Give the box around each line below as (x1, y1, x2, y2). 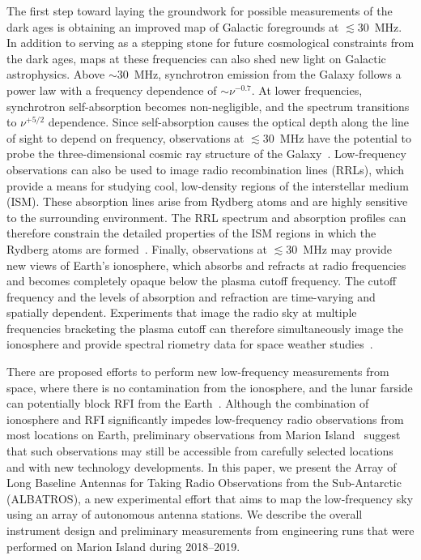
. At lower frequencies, (251, 81, 363, 98)
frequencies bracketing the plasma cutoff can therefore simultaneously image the (6, 319, 404, 336)
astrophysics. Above (6, 66, 105, 83)
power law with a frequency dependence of (6, 81, 217, 98)
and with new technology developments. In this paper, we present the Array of (6, 458, 397, 475)
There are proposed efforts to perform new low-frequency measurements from (6, 363, 389, 380)
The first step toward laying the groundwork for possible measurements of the (6, 2, 393, 19)
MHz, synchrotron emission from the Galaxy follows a (134, 66, 402, 83)
